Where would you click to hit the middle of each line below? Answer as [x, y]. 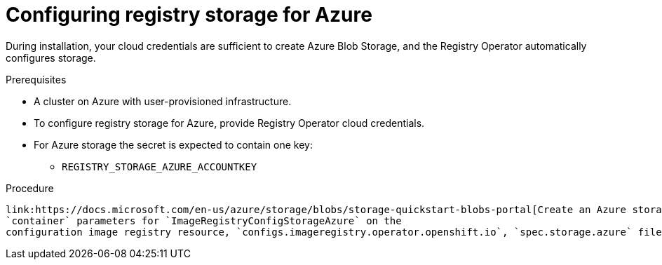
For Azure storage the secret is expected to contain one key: [173, 144]
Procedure [30, 188]
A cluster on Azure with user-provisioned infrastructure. [163, 101]
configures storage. [51, 57]
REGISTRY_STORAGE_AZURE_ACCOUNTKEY [160, 167]
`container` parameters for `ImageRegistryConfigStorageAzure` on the [204, 220]
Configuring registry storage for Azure [189, 15]
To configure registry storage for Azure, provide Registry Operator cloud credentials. [229, 123]
